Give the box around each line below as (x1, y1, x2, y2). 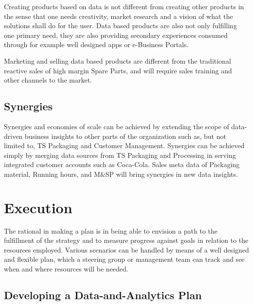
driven (4, 131, 23, 141)
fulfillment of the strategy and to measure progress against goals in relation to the (4, 235, 249, 245)
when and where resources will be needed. (4, 264, 128, 274)
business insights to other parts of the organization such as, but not (24, 131, 226, 141)
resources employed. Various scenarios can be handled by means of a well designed (4, 244, 249, 254)
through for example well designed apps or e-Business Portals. (4, 39, 189, 50)
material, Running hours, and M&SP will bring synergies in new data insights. (4, 169, 238, 179)
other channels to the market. (4, 75, 92, 85)
